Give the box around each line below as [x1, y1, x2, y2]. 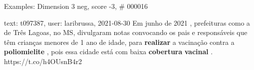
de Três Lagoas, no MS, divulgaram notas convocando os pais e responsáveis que [4, 27, 248, 37]
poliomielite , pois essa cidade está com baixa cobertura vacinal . [4, 46, 213, 57]
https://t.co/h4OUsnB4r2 [4, 56, 82, 66]
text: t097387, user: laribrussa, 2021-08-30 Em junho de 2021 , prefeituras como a [4, 17, 250, 28]
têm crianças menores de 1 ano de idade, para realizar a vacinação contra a [4, 36, 235, 47]
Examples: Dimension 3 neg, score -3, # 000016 [4, 1, 148, 11]
